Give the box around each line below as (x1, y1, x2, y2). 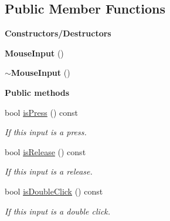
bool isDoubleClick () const (5, 185, 103, 197)
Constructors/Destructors (5, 27, 111, 39)
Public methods (5, 86, 70, 98)
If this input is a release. (5, 165, 93, 178)
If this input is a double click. (5, 205, 111, 217)
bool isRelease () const (5, 145, 86, 158)
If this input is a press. (5, 126, 87, 138)
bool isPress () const (5, 106, 78, 118)
